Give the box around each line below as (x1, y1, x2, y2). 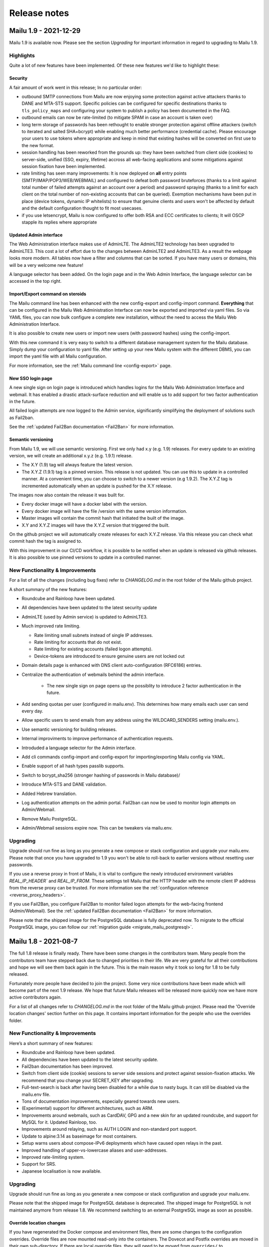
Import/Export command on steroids (9, 291, 87, 297)
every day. (21, 708, 43, 714)
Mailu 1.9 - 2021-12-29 (9, 26, 81, 35)
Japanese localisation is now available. (21, 1168, 102, 1174)
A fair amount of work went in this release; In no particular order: (9, 84, 142, 90)
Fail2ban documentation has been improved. (21, 1063, 114, 1069)
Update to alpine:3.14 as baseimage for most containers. (21, 1133, 137, 1139)
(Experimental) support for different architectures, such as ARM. (21, 1105, 154, 1111)
